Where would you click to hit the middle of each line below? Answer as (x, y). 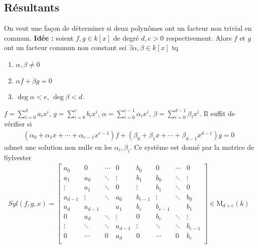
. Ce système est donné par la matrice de (192, 147)
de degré (126, 37)
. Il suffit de (217, 113)
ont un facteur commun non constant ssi (65, 47)
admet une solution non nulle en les (58, 147)
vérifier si (18, 124)
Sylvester (18, 157)
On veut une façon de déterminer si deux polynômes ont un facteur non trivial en (128, 28)
